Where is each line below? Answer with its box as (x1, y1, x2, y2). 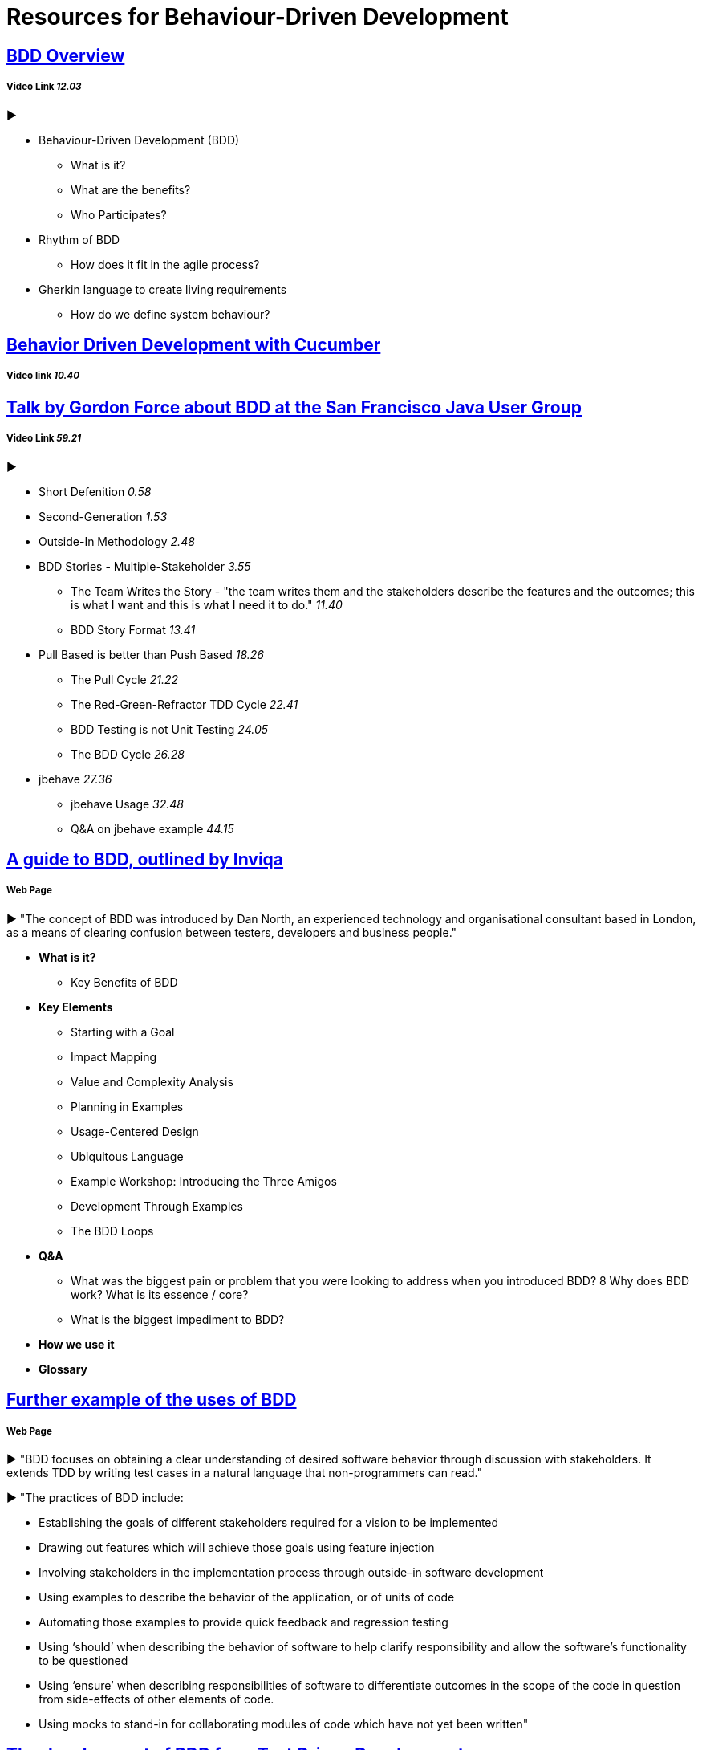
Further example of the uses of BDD (6, 1390, 297, 1410)
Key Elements (39, 999, 113, 1014)
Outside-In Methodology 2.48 (39, 534, 195, 548)
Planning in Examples (71, 1099, 184, 1113)
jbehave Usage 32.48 (71, 796, 185, 811)
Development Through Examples (71, 1199, 243, 1213)
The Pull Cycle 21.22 (71, 672, 179, 686)
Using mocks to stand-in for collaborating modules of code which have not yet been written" (39, 1716, 529, 1731)
